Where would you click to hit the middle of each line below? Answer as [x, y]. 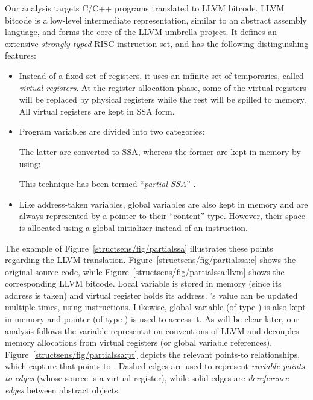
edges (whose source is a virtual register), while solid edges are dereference [152, 378]
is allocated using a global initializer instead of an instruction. [133, 227]
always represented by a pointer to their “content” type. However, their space [162, 216]
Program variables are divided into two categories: [112, 131]
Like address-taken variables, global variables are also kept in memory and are [163, 204]
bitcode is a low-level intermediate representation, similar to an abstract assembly [156, 20]
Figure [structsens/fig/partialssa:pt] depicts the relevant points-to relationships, [153, 354]
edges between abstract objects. [63, 389]
